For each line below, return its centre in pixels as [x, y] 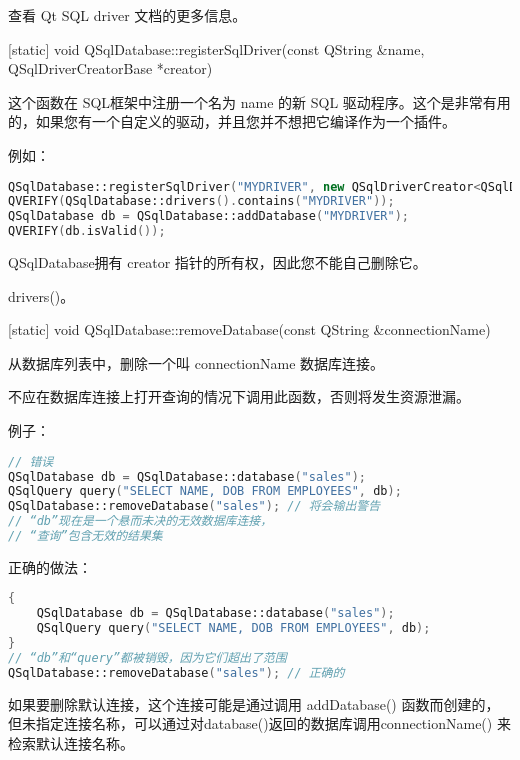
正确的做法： [50, 566]
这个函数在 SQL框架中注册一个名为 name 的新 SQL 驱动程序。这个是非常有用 [259, 101]
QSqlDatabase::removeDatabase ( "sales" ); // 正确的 [176, 672]
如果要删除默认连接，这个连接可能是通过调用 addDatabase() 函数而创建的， [254, 703]
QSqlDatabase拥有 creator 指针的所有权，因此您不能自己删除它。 [217, 262]
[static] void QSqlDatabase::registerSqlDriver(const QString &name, [216, 48]
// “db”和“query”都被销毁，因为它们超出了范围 [147, 657]
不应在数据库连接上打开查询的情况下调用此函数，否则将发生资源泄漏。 [239, 396]
